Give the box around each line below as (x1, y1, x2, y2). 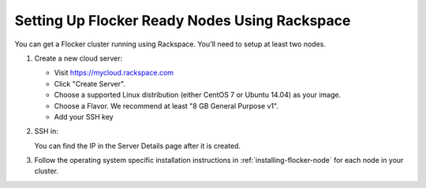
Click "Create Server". (54, 79, 126, 88)
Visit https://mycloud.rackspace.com (54, 68, 174, 78)
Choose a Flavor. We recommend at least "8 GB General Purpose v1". (54, 101, 279, 110)
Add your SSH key (54, 112, 114, 121)
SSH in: (34, 127, 59, 136)
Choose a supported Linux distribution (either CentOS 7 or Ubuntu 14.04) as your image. (54, 90, 342, 100)
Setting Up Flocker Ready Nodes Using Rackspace (14, 12, 351, 29)
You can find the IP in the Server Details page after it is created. (34, 141, 241, 150)
